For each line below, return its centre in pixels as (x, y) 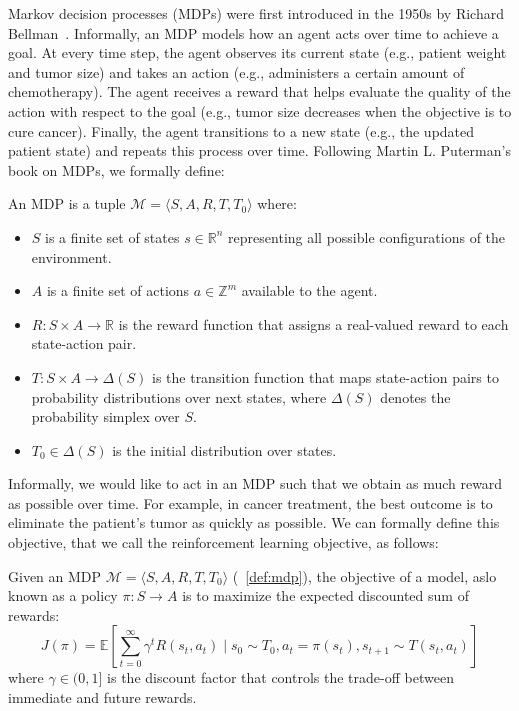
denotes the (415, 396)
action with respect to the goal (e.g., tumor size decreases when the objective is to (260, 110)
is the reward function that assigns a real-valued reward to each (313, 323)
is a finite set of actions (118, 290)
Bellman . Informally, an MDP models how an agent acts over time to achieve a (253, 32)
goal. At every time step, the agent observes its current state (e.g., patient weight (257, 52)
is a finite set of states (112, 236)
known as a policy (63, 595)
